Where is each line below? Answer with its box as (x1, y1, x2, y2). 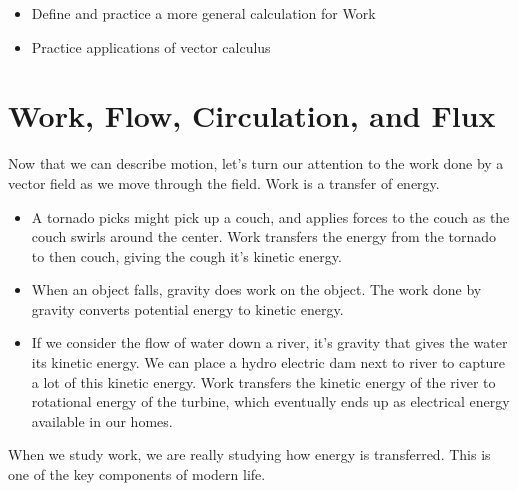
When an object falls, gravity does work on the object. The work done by (31, 279, 482, 300)
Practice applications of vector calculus (31, 36, 271, 57)
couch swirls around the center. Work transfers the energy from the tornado (31, 226, 497, 247)
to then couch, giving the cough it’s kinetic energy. (31, 245, 342, 266)
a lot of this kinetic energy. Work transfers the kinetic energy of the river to (31, 371, 496, 392)
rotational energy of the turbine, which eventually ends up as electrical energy (31, 391, 510, 412)
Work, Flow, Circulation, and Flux (8, 95, 496, 136)
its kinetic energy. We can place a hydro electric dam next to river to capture (31, 352, 505, 373)
